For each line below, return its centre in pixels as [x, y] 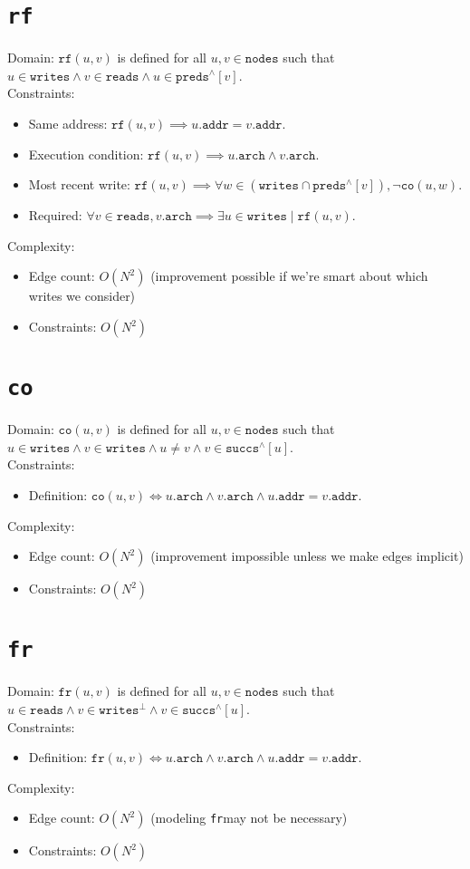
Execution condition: [86, 154]
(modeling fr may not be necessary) [249, 818]
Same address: [68, 124]
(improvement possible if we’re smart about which [289, 276]
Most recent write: [79, 184]
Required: [55, 215]
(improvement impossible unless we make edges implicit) [307, 556]
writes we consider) [82, 296]
